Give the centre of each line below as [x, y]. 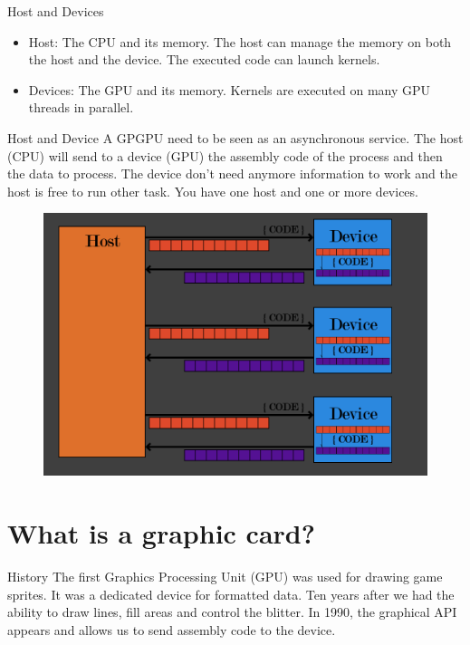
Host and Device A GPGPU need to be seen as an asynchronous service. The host [235, 137]
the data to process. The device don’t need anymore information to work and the [232, 173]
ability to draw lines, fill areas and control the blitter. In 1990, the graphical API [232, 612]
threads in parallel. [81, 107]
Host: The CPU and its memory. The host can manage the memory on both [240, 41]
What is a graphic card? [161, 532]
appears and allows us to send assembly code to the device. [172, 629]
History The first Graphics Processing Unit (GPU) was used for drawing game [225, 576]
